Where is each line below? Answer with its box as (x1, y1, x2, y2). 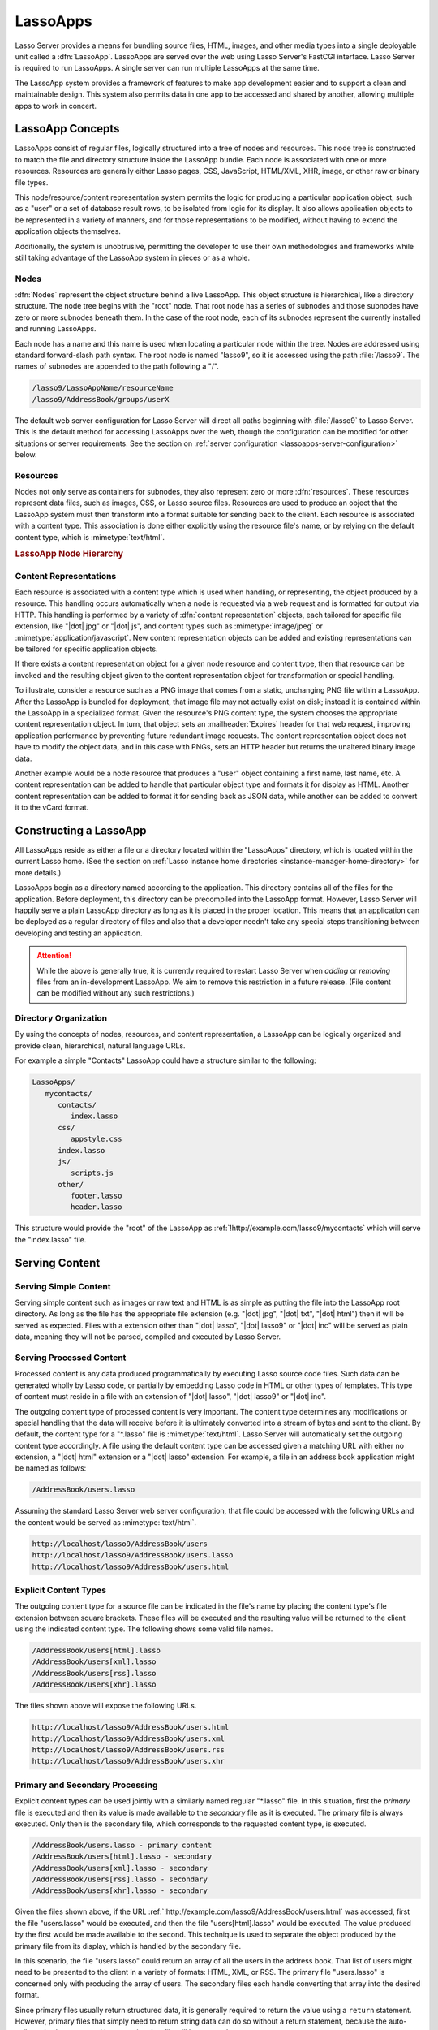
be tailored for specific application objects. (15, 644, 158, 654)
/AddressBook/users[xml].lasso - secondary (32, 1864, 208, 1872)
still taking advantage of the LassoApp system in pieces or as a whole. (15, 253, 251, 262)
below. (15, 449, 37, 459)
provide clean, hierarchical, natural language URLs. (15, 1040, 186, 1051)
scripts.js (70, 1168, 114, 1177)
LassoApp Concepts (15, 122, 120, 136)
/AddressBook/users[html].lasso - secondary (32, 1852, 213, 1861)
